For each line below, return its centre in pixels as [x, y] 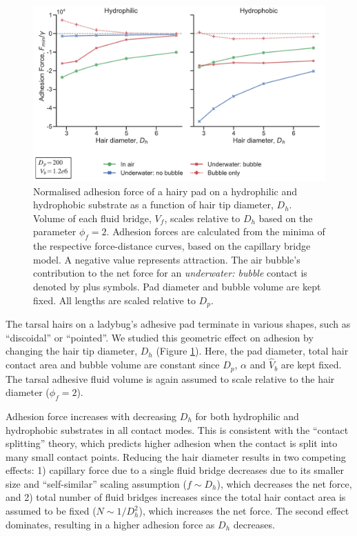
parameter [55, 231]
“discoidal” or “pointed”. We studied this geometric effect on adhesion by [160, 337]
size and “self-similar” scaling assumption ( [96, 483]
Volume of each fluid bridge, [92, 218]
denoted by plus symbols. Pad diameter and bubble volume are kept [177, 287]
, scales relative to [202, 218]
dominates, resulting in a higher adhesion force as [110, 524]
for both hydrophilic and [247, 416]
